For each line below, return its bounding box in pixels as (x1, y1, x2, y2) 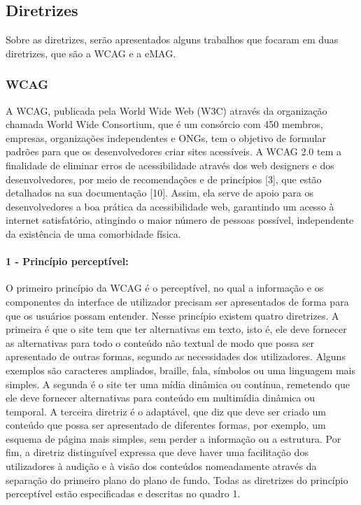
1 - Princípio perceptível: (6, 254, 129, 269)
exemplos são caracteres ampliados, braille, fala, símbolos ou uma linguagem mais (6, 362, 355, 377)
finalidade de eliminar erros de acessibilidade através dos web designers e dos (6, 157, 334, 172)
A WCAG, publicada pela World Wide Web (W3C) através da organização (6, 103, 327, 118)
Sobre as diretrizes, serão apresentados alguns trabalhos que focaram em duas (6, 32, 339, 47)
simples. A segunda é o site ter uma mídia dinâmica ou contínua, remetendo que (6, 376, 350, 391)
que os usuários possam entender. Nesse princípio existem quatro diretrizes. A (6, 308, 339, 322)
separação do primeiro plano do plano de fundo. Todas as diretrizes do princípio (6, 472, 348, 487)
